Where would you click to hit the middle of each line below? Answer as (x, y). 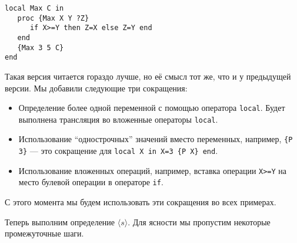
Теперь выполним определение (60, 221)
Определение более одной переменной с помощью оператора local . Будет (152, 108)
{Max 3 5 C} (41, 47)
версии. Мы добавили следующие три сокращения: (96, 88)
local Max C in (34, 8)
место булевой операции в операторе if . (91, 182)
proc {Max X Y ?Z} (53, 18)
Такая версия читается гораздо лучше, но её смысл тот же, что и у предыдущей (148, 76)
